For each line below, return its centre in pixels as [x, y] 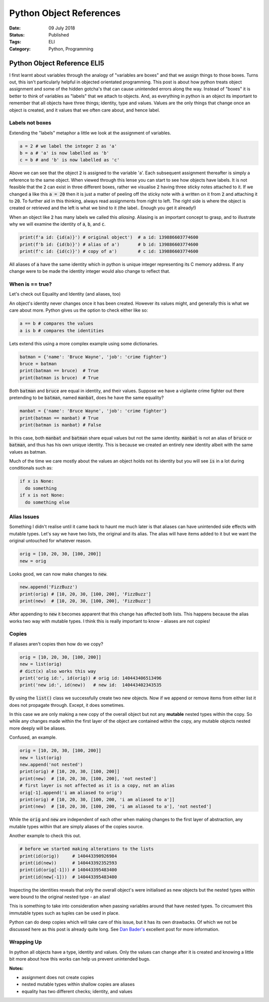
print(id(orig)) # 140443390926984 [68, 856]
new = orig [33, 561]
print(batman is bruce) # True [59, 378]
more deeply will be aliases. [38, 728]
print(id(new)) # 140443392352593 [68, 863]
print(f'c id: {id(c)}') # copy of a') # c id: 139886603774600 [109, 251]
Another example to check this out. [45, 836]
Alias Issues [24, 516]
